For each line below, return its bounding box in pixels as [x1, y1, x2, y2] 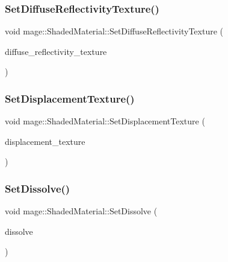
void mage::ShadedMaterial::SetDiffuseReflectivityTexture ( [5, 25, 224, 37]
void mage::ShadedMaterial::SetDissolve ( [5, 205, 158, 217]
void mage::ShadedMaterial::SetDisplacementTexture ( [5, 115, 205, 127]
